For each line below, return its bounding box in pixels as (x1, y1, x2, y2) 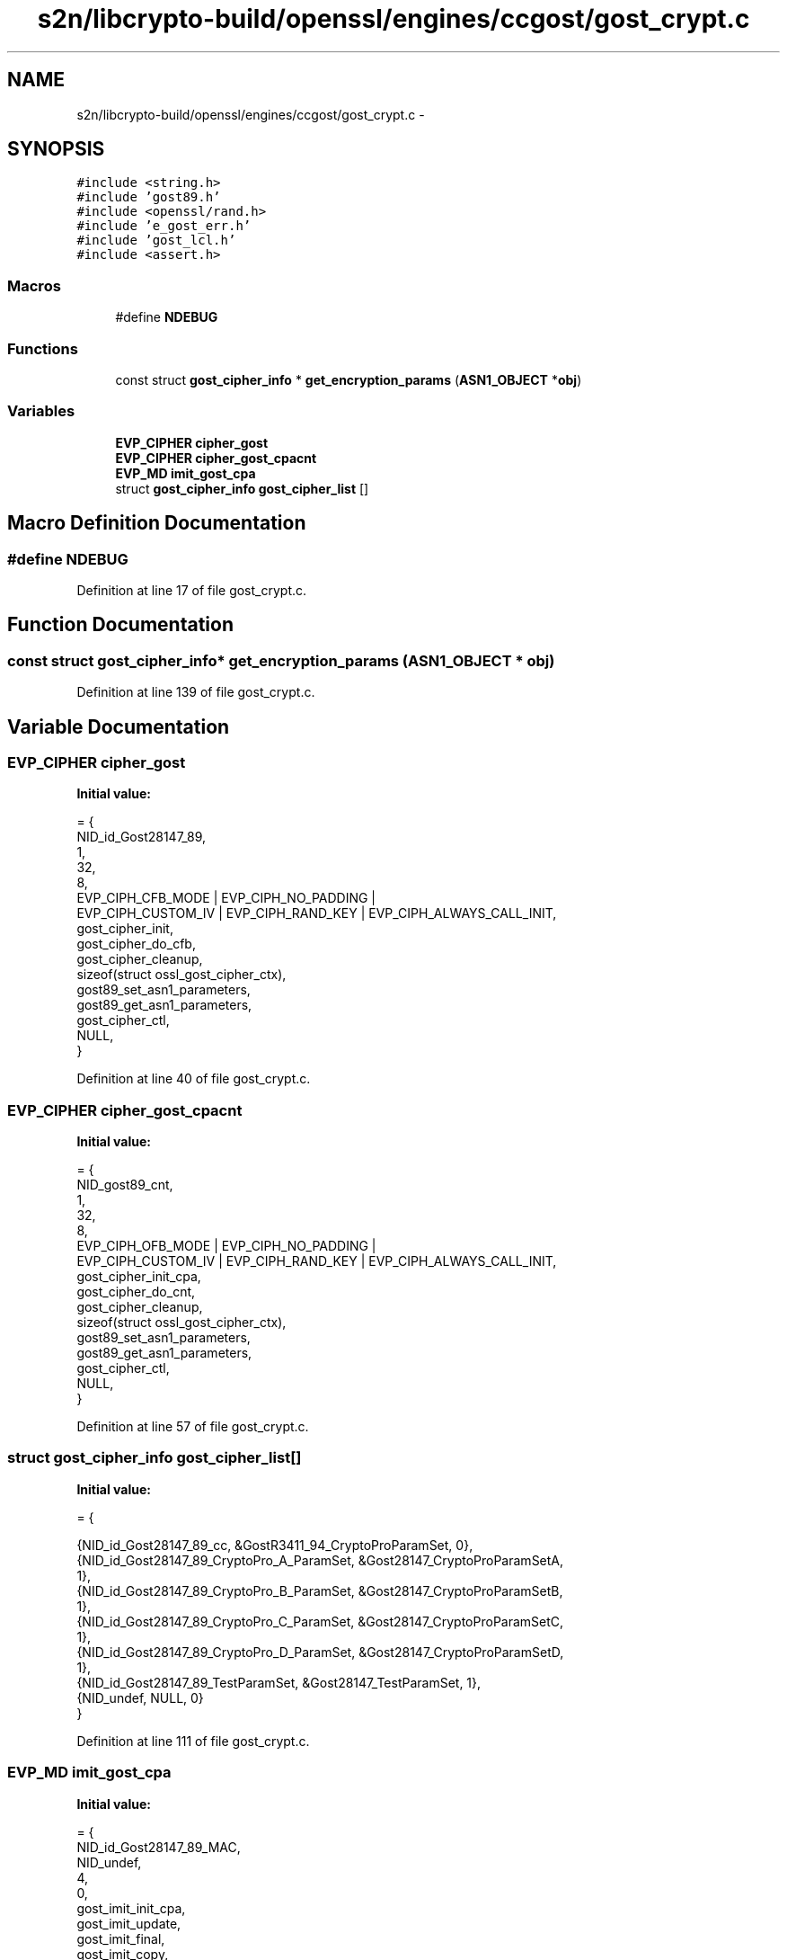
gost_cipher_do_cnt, (76, 1284, 196, 1300)
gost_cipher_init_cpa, (76, 1269, 201, 1285)
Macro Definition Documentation (7, 512, 306, 535)
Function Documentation (7, 613, 234, 637)
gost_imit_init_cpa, (76, 1900, 186, 1916)
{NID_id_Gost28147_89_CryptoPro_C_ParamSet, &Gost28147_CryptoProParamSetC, (76, 1613, 564, 1629)
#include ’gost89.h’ (76, 190, 221, 205)
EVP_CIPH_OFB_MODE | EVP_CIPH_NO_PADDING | (76, 1238, 376, 1254)
